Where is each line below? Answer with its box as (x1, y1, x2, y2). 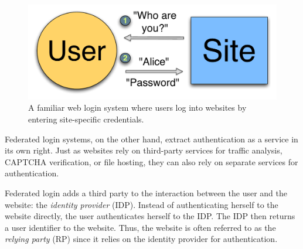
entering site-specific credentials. (28, 113, 144, 125)
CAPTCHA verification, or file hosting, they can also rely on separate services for (5, 155, 298, 168)
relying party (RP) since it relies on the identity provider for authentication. (5, 233, 278, 245)
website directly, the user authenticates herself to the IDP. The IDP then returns (5, 210, 295, 222)
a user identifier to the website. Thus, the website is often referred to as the (5, 221, 276, 233)
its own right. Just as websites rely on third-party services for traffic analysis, (5, 144, 282, 156)
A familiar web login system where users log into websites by (28, 101, 247, 114)
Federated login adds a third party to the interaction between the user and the (5, 187, 288, 199)
